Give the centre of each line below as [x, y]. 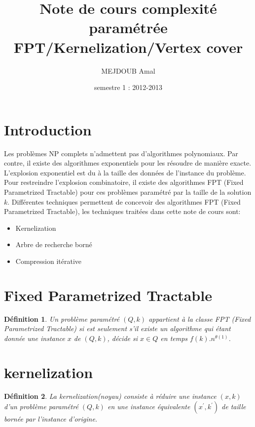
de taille [234, 406]
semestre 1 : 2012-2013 [128, 87]
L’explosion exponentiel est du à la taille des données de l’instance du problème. [125, 172]
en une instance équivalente [149, 406]
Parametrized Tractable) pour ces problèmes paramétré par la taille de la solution [128, 192]
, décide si [123, 338]
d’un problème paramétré [41, 406]
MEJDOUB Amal [128, 70]
